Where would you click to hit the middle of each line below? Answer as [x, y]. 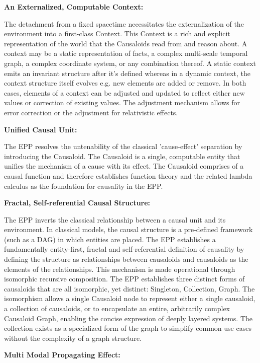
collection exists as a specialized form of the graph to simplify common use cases [128, 328]
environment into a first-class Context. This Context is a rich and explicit [117, 33]
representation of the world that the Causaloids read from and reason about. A [126, 43]
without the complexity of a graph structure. [73, 338]
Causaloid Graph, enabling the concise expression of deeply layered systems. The [128, 318]
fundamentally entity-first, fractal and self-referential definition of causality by [124, 249]
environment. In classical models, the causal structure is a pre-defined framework [128, 229]
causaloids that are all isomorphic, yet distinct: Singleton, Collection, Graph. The [129, 288]
